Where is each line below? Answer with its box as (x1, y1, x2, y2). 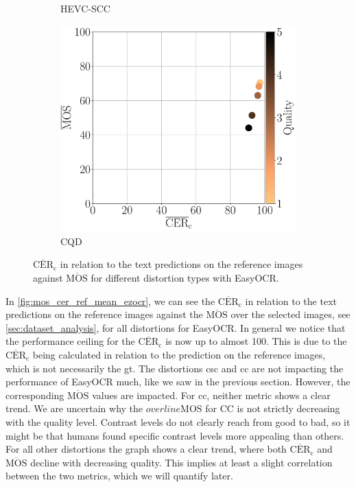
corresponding (5, 387, 64, 402)
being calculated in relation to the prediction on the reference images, (32, 348, 326, 361)
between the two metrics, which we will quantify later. (5, 468, 233, 483)
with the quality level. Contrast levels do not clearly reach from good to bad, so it (5, 414, 351, 429)
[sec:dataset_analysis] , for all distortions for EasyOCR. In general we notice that (5, 320, 346, 335)
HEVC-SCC (60, 1, 110, 15)
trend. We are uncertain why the (5, 401, 143, 416)
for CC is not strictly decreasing (205, 401, 340, 416)
